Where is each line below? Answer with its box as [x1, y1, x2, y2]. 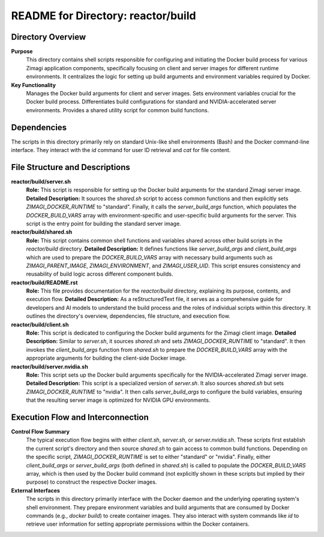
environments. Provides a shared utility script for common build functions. [26, 106, 209, 114]
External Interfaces [11, 487, 60, 494]
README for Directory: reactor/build [11, 9, 196, 22]
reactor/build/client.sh [11, 321, 69, 328]
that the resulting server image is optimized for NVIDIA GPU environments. [26, 396, 211, 404]
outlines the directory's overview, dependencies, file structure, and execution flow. [26, 312, 230, 320]
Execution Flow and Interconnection [11, 412, 149, 422]
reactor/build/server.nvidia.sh [11, 363, 88, 370]
